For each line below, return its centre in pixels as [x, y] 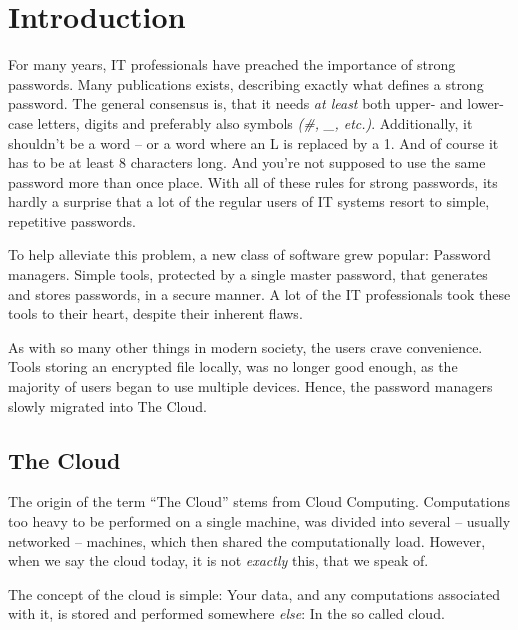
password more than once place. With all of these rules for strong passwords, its [253, 181]
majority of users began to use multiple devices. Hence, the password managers [250, 386]
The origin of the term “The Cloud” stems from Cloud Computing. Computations [259, 501]
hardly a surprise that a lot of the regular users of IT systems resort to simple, [249, 201]
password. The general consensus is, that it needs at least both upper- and [235, 103]
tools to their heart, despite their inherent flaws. [155, 313]
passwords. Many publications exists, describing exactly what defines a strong [246, 83]
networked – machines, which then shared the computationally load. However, [247, 540]
